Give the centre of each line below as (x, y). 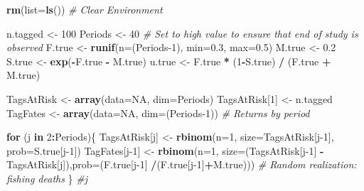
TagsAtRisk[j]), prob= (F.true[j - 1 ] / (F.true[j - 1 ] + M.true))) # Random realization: (182, 164)
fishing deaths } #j (47, 178)
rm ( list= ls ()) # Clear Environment (85, 9)
